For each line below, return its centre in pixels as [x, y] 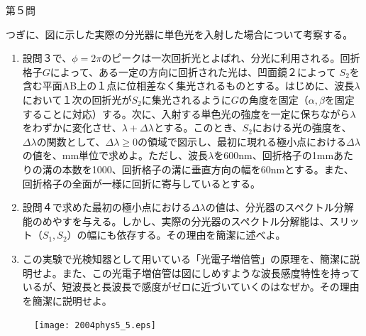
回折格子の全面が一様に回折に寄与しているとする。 [141, 183]
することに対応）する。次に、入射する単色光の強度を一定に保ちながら [186, 113]
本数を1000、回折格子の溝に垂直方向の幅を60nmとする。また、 [208, 169]
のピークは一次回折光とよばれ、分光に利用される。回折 [231, 58]
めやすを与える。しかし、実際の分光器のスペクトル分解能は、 [186, 221]
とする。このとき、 [198, 128]
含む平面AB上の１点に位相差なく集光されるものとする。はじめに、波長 [188, 86]
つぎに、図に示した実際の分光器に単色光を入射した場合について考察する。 [179, 34]
